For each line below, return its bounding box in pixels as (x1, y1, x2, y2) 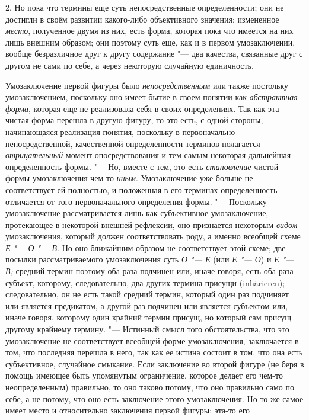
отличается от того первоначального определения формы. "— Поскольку (5, 195, 267, 207)
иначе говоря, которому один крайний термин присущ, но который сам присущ (5, 311, 292, 323)
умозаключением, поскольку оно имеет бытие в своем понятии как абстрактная (5, 91, 298, 103)
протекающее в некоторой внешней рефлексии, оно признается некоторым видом (5, 218, 298, 230)
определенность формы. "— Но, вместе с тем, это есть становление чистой (5, 160, 279, 172)
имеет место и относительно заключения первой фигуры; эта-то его (5, 404, 250, 416)
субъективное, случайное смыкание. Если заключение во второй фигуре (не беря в (5, 357, 304, 370)
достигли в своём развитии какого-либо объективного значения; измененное (5, 12, 279, 25)
